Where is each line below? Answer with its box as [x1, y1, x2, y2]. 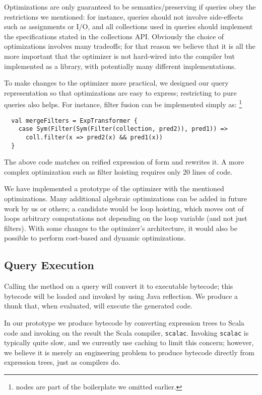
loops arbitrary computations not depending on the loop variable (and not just [4, 213, 247, 223]
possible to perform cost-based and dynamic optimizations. [4, 232, 186, 243]
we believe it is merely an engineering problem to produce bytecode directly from [4, 347, 254, 357]
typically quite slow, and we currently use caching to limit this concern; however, [4, 337, 254, 348]
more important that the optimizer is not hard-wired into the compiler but [4, 50, 235, 61]
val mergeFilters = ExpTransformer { [11, 117, 138, 124]
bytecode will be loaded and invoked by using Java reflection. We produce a [4, 290, 238, 301]
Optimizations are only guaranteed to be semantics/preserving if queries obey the [4, 2, 256, 12]
